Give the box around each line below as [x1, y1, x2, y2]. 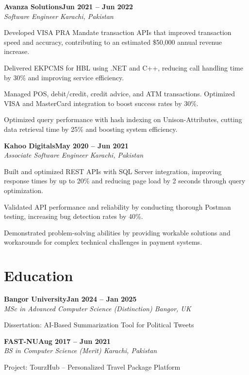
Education [4, 266, 73, 286]
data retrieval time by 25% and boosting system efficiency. [4, 124, 178, 134]
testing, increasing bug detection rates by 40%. [4, 211, 143, 221]
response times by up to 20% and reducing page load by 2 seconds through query [4, 176, 246, 186]
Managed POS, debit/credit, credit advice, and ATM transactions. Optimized [4, 89, 235, 99]
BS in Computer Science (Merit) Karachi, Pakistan [4, 345, 157, 356]
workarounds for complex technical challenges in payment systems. [4, 237, 202, 247]
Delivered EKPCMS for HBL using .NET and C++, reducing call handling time [4, 62, 243, 72]
